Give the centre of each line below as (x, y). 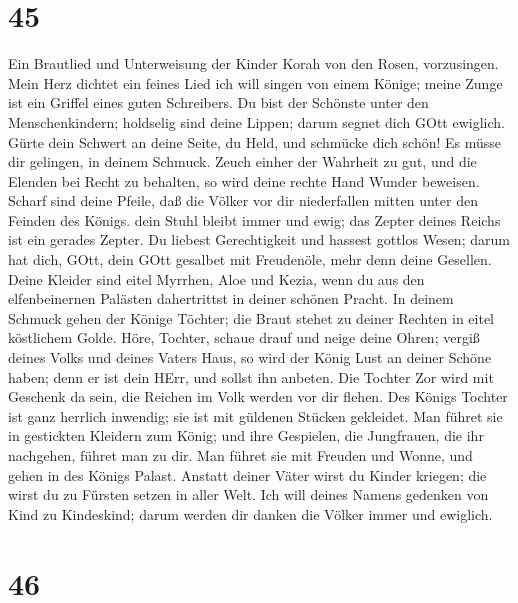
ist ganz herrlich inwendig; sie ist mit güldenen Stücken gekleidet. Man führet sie (255, 415)
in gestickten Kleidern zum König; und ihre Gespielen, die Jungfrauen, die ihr (246, 435)
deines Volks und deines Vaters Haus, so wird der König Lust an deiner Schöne (250, 357)
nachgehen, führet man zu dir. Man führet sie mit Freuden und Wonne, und (240, 455)
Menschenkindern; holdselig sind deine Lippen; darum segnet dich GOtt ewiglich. (256, 121)
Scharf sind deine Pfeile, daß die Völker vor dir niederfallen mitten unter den (243, 200)
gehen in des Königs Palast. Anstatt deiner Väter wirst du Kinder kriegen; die (247, 474)
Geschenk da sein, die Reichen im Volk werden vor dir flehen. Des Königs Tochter (258, 396)
